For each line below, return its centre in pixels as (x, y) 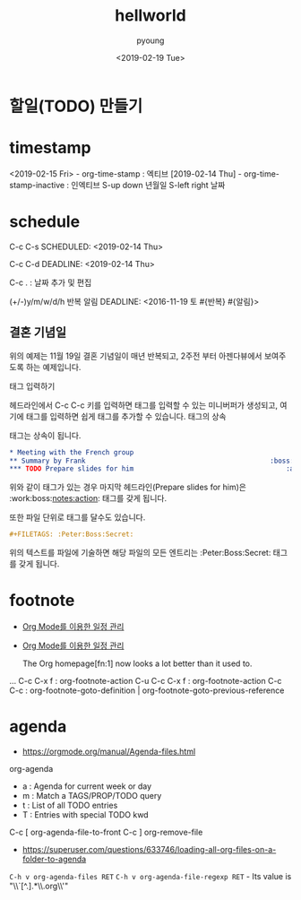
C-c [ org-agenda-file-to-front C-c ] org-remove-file (106, 832)
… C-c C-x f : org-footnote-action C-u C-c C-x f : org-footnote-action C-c (146, 681)
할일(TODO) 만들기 (76, 106)
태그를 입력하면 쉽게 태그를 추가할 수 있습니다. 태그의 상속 (126, 416)
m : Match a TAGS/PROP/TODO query (92, 796)
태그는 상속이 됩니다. (45, 435)
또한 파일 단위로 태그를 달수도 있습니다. (77, 517)
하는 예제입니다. (53, 367)
